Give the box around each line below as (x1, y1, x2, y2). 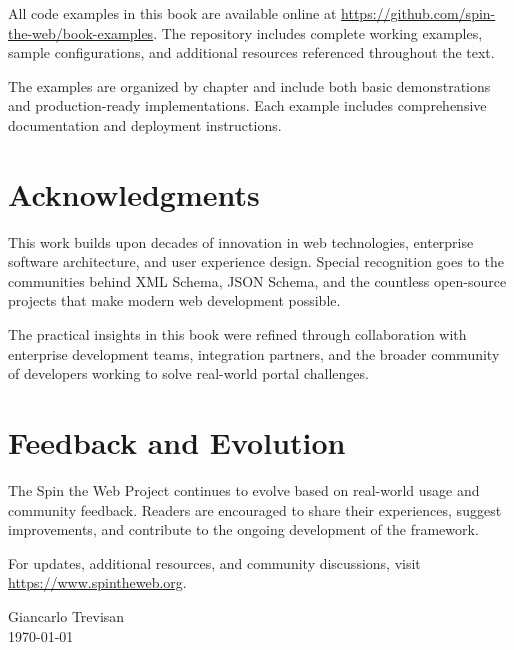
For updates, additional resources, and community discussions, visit (8, 552, 421, 573)
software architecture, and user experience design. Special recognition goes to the (8, 251, 504, 272)
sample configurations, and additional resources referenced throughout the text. (8, 42, 495, 63)
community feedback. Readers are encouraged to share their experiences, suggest (8, 499, 502, 520)
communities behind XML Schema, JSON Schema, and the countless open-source (8, 270, 507, 291)
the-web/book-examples (8, 22, 154, 43)
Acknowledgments (8, 173, 260, 214)
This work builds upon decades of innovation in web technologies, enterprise (8, 231, 474, 252)
